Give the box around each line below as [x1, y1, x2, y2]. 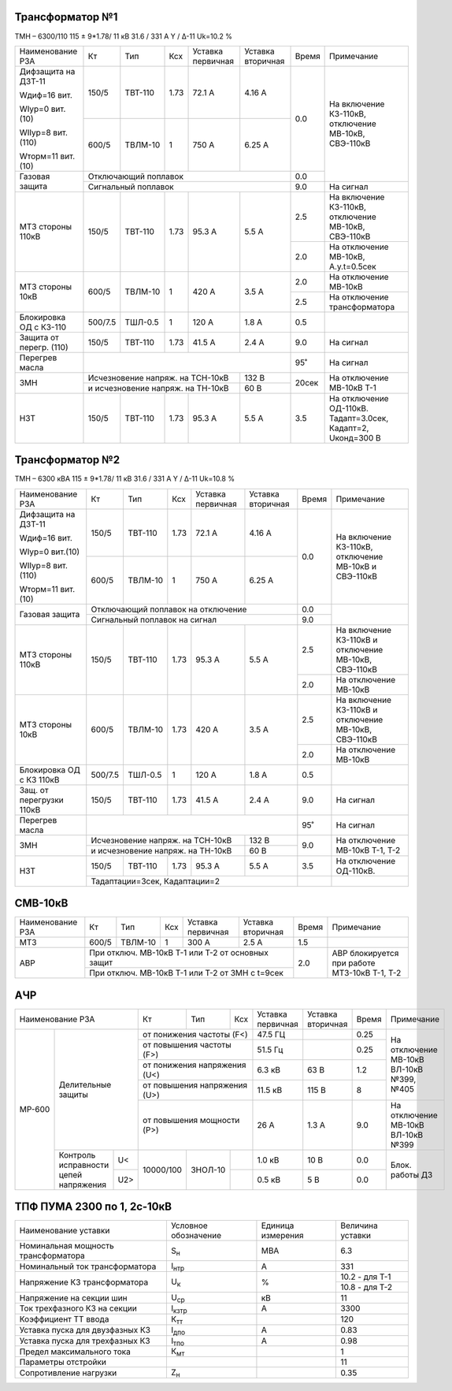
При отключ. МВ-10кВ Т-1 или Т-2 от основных [89, 947, 269, 958]
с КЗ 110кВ [19, 774, 60, 785]
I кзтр [170, 1303, 188, 1315]
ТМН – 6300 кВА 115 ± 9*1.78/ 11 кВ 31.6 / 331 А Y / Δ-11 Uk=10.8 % [14, 474, 235, 484]
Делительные [58, 1079, 112, 1090]
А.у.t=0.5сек [329, 261, 377, 272]
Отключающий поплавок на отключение [91, 604, 247, 615]
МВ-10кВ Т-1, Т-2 [335, 845, 401, 856]
